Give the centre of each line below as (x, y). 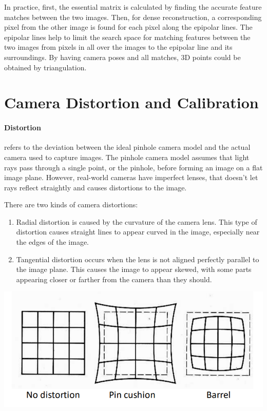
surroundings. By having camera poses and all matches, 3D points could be (122, 57)
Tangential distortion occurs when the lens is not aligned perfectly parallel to (138, 259)
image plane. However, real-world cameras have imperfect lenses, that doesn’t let (131, 177)
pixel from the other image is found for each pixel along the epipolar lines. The (128, 27)
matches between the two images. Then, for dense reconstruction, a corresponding (133, 17)
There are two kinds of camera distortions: (71, 204)
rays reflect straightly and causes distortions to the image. (96, 187)
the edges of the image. (53, 242)
